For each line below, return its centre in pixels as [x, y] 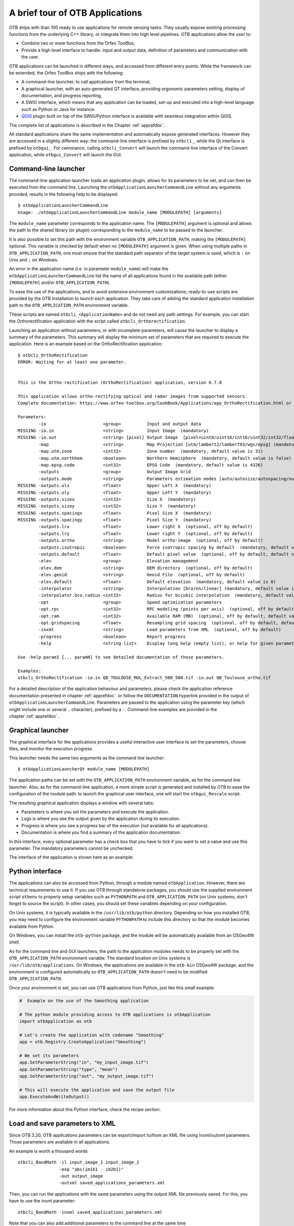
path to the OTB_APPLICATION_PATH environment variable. [69, 305]
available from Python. [32, 926]
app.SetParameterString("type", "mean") [68, 1069]
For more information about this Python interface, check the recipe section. [85, 1110]
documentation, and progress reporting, [62, 96]
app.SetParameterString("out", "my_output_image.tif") [86, 1076]
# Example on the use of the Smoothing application [84, 1001]
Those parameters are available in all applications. [60, 1142]
